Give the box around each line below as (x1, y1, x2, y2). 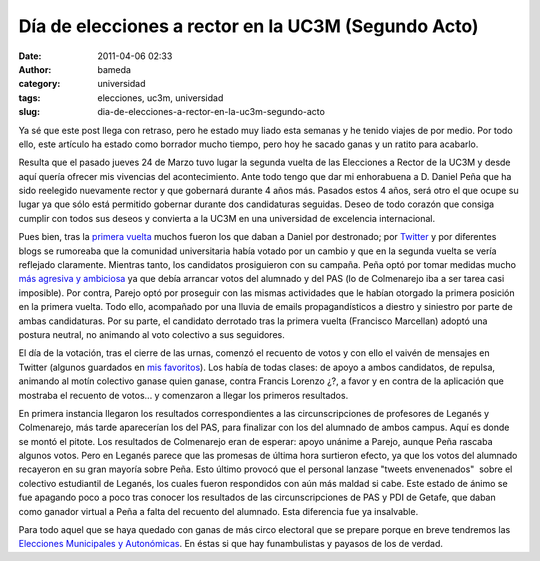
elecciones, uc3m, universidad (97, 91, 224, 104)
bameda (97, 63, 132, 75)
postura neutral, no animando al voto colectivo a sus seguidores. (18, 328, 285, 340)
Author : (18, 63, 52, 75)
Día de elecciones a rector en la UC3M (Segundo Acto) (18, 15, 479, 37)
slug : (18, 106, 40, 118)
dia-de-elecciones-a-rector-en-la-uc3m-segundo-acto (97, 106, 325, 118)
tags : (18, 91, 41, 104)
